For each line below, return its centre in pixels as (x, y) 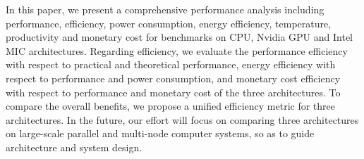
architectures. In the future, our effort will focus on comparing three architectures (182, 119)
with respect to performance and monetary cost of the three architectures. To (173, 92)
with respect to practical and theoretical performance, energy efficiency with (171, 64)
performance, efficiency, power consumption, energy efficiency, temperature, (169, 23)
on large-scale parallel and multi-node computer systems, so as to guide (160, 133)
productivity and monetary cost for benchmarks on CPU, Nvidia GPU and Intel (180, 37)
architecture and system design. (74, 147)
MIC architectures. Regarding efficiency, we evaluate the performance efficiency (177, 50)
